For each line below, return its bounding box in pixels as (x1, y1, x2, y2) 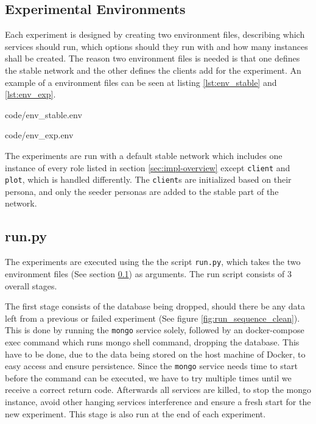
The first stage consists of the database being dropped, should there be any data (5, 300, 305, 313)
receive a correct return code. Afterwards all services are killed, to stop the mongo (5, 383, 312, 396)
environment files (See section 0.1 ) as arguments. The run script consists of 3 (5, 267, 292, 280)
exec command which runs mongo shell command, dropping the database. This (5, 335, 300, 348)
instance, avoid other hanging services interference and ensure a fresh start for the (5, 395, 311, 408)
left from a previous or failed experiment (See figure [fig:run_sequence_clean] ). (5, 311, 300, 324)
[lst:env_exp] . (5, 88, 56, 101)
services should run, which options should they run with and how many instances (5, 40, 308, 52)
